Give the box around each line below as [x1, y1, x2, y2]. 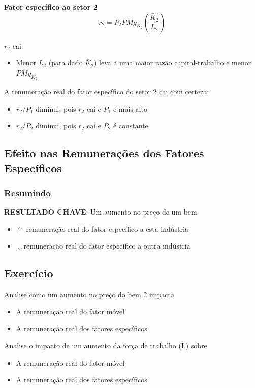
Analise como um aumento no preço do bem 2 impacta [4, 289, 174, 300]
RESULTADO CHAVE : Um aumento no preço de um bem [4, 206, 197, 217]
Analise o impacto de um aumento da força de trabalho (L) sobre [4, 340, 207, 350]
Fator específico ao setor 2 [4, 2, 98, 12]
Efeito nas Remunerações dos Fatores [4, 145, 204, 161]
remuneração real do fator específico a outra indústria [23, 240, 190, 251]
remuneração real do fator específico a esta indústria [26, 223, 188, 234]
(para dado [48, 57, 83, 68]
